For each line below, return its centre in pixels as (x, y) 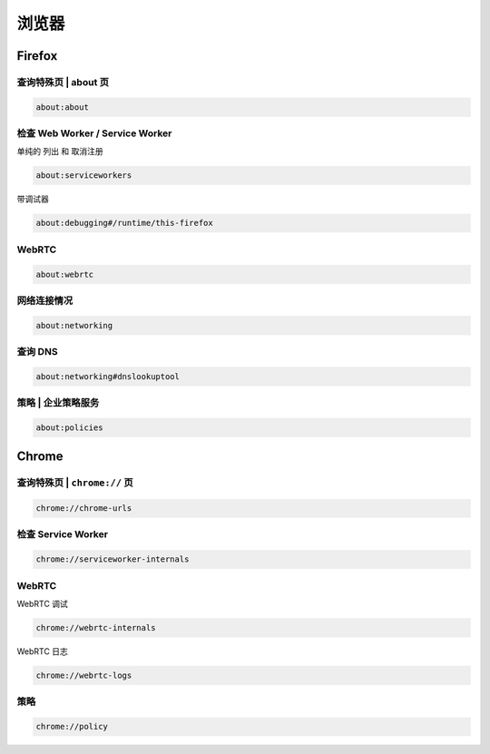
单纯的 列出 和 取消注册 (60, 152)
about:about (63, 107)
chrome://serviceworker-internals (113, 559)
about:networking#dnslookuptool (108, 376)
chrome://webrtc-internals (96, 627)
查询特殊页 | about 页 (63, 82)
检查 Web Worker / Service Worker (94, 133)
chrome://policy (72, 727)
